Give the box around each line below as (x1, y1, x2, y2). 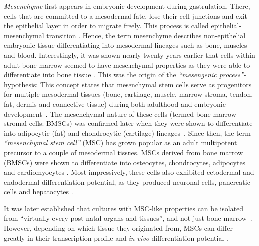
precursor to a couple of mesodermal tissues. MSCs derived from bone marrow (4, 147, 243, 157)
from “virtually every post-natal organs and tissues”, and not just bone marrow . (4, 213, 252, 223)
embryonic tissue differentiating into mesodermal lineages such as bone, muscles (4, 40, 247, 50)
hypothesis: (4, 79, 38, 89)
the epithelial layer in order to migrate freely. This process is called (4, 20, 209, 31)
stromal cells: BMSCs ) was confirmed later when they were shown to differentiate (4, 118, 253, 128)
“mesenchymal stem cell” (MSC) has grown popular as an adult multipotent (4, 137, 237, 148)
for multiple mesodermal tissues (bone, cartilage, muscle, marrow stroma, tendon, (4, 89, 253, 99)
